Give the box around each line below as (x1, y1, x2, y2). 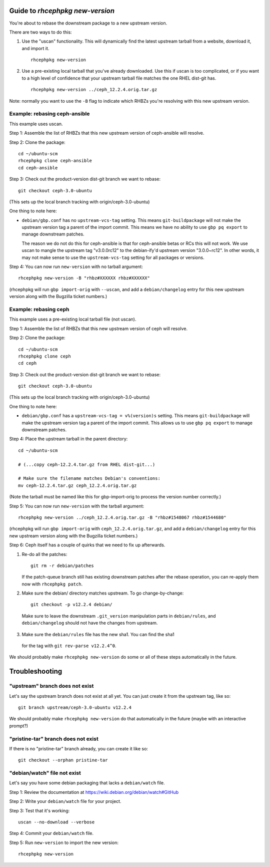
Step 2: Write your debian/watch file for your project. (9, 798, 121, 804)
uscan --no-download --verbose (18, 819, 95, 825)
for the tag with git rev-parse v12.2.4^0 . (21, 643, 116, 649)
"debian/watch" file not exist (9, 769, 81, 776)
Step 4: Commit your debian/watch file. (9, 830, 93, 836)
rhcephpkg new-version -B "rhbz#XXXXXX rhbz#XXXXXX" (18, 275, 150, 281)
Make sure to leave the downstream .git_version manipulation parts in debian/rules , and (21, 613, 216, 619)
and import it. (21, 45, 49, 51)
